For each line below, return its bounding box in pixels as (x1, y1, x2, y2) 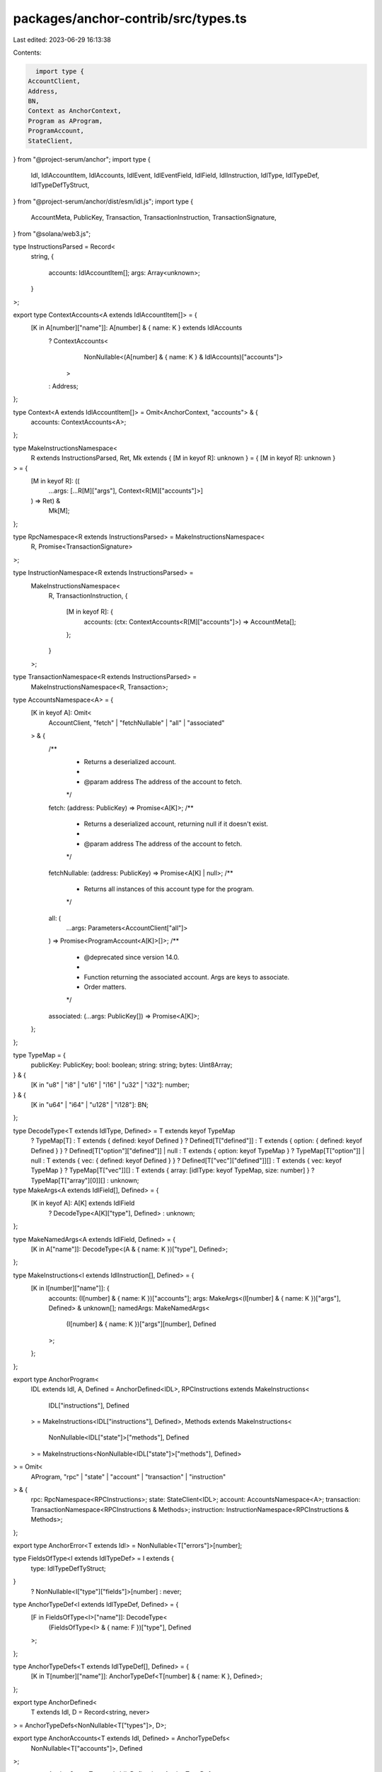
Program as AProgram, (28, 117, 103, 125)
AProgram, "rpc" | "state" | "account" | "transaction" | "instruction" (30, 1472, 226, 1481)
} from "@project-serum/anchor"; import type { (13, 155, 151, 163)
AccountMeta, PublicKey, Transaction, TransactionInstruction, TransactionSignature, (30, 213, 277, 222)
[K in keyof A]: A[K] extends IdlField (30, 1199, 135, 1208)
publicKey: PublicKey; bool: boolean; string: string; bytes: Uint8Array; (30, 1060, 233, 1070)
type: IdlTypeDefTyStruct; (30, 1564, 106, 1573)
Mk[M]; (48, 507, 70, 515)
